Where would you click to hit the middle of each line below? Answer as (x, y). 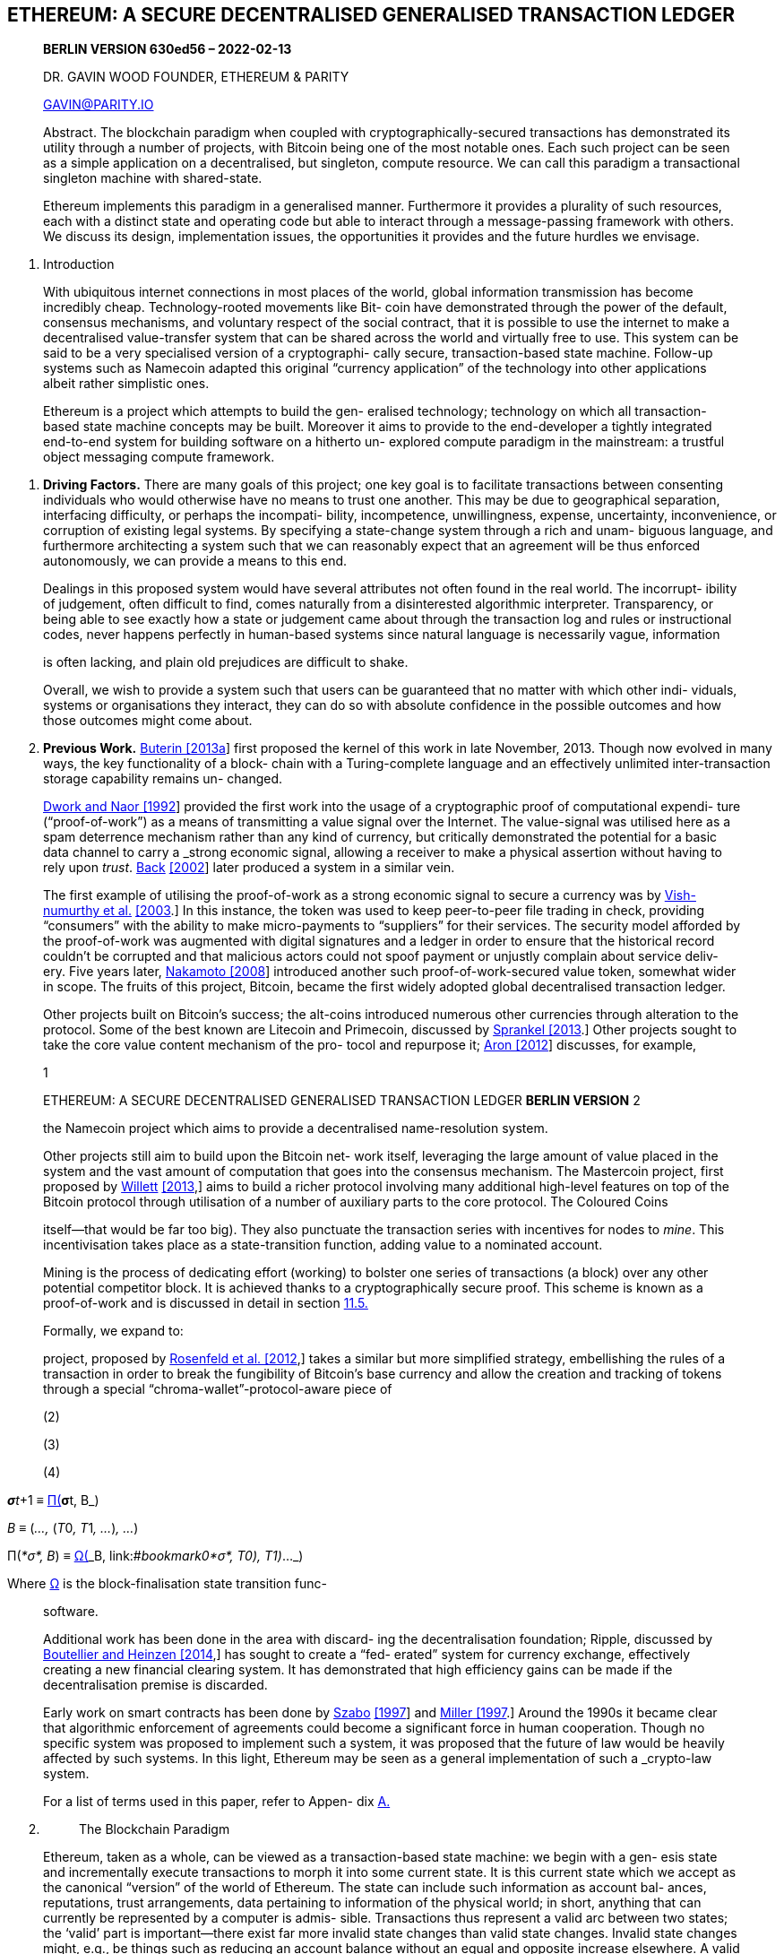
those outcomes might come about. (148, 721)
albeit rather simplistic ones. (126, 384)
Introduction (79, 264)
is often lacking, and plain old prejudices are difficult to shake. (226, 662)
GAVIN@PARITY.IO (99, 105)
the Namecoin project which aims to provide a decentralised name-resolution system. (296, 1128)
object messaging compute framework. (159, 457)
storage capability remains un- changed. (163, 779)
